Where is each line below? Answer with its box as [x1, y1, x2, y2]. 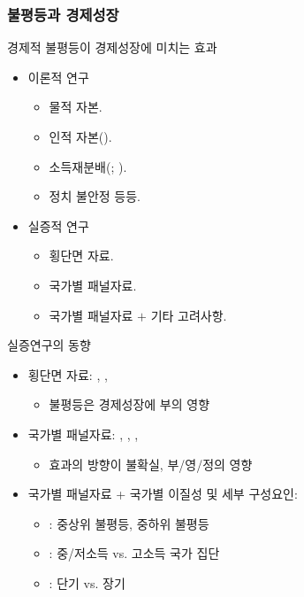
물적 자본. [49, 97, 103, 116]
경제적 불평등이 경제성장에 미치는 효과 [7, 38, 217, 57]
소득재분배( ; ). [49, 157, 127, 175]
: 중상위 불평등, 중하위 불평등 [49, 514, 209, 532]
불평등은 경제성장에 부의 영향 [49, 395, 210, 414]
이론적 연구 [27, 67, 89, 86]
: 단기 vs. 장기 [49, 573, 125, 592]
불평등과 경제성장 [7, 3, 119, 25]
